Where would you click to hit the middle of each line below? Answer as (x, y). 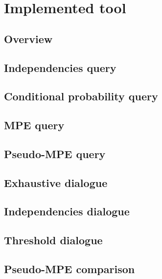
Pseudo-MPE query (55, 153)
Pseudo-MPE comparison (69, 269)
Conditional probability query (81, 96)
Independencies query (60, 67)
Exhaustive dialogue (56, 182)
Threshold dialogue (53, 240)
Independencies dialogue (67, 211)
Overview (28, 38)
